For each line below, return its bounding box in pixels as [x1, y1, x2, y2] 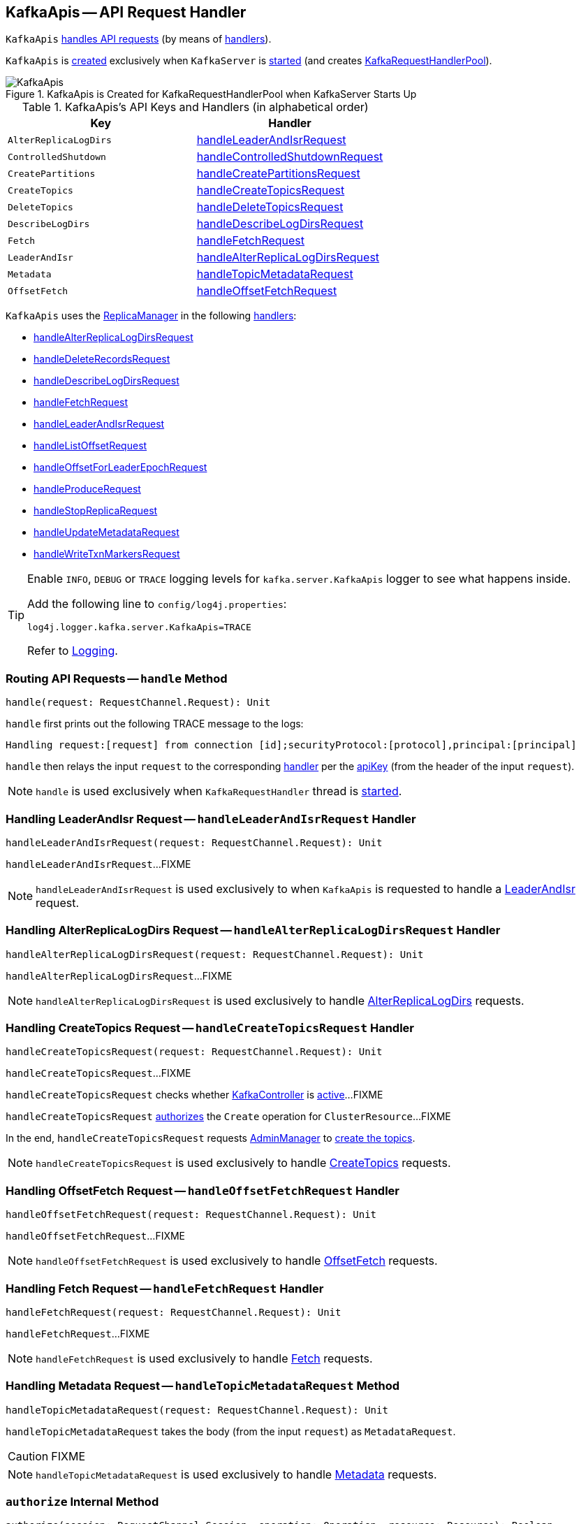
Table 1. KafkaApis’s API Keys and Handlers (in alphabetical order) [22, 100, 369, 115]
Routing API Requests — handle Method [6, 671, 228, 685]
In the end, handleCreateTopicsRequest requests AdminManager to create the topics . [6, 1132, 415, 1145]
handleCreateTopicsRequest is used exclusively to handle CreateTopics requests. [36, 1156, 451, 1170]
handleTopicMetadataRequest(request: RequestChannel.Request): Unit [6, 1404, 388, 1416]
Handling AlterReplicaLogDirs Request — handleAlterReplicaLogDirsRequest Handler [6, 923, 501, 938]
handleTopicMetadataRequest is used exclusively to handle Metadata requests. [36, 1467, 437, 1481]
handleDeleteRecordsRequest [34, 353, 170, 365]
